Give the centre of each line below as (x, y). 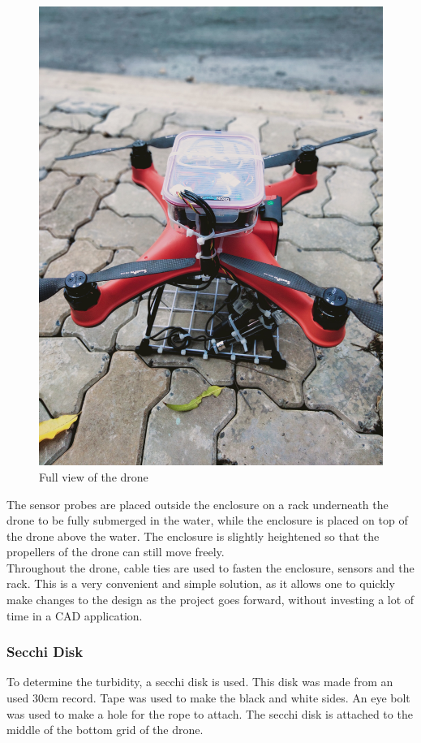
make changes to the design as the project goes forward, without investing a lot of (210, 600)
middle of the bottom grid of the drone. (105, 730)
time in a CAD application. (75, 615)
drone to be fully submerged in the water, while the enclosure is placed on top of (207, 520)
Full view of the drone (94, 476)
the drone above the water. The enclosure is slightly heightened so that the (193, 536)
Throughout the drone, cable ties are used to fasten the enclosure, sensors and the (210, 567)
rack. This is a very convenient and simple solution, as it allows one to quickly (201, 583)
